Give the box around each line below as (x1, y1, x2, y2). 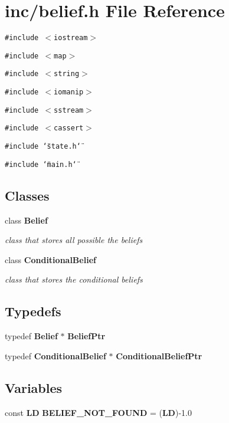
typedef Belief (5, 330, 58, 342)
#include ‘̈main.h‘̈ (5, 160, 77, 169)
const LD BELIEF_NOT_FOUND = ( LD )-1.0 (5, 406, 192, 418)
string (54, 70, 80, 78)
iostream (54, 34, 88, 42)
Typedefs (5, 302, 61, 320)
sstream (54, 106, 84, 114)
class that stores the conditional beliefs (5, 273, 143, 286)
